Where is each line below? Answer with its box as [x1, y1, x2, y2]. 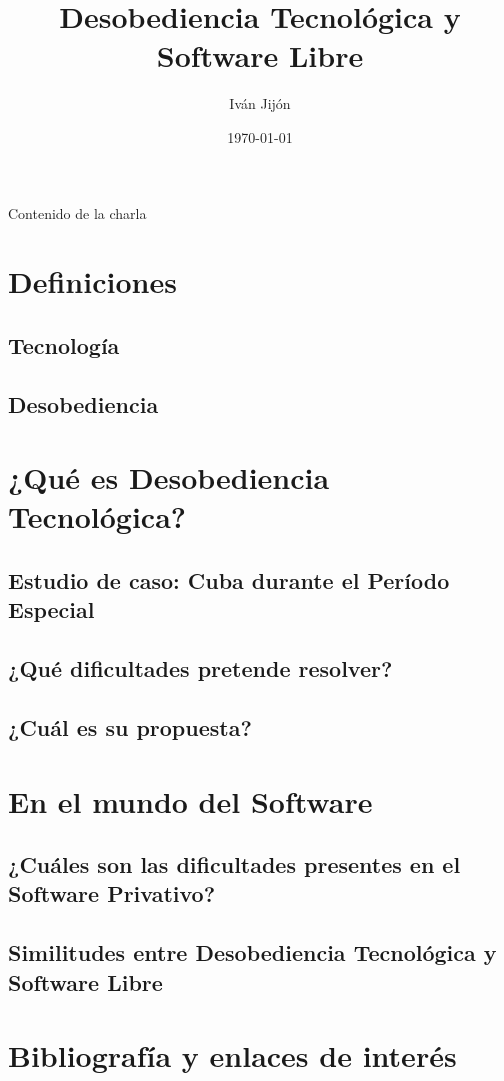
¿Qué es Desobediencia [8, 457, 330, 498]
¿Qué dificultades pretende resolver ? [8, 653, 393, 684]
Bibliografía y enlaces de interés [8, 1035, 457, 1076]
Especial [8, 594, 95, 625]
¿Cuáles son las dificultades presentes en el [8, 849, 461, 880]
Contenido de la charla [8, 202, 147, 223]
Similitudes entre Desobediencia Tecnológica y [8, 937, 497, 968]
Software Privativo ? [8, 878, 216, 909]
